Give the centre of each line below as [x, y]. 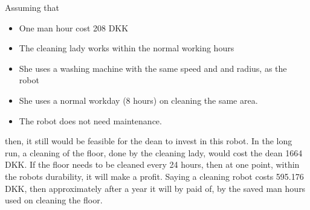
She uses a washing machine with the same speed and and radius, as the [153, 68]
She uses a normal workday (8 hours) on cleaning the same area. [138, 100]
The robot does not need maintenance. [90, 120]
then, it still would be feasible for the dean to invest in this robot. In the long [149, 141]
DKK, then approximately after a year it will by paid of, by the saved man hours [155, 188]
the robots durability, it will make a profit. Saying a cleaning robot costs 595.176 [154, 176]
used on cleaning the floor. [54, 200]
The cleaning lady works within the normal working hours [127, 48]
